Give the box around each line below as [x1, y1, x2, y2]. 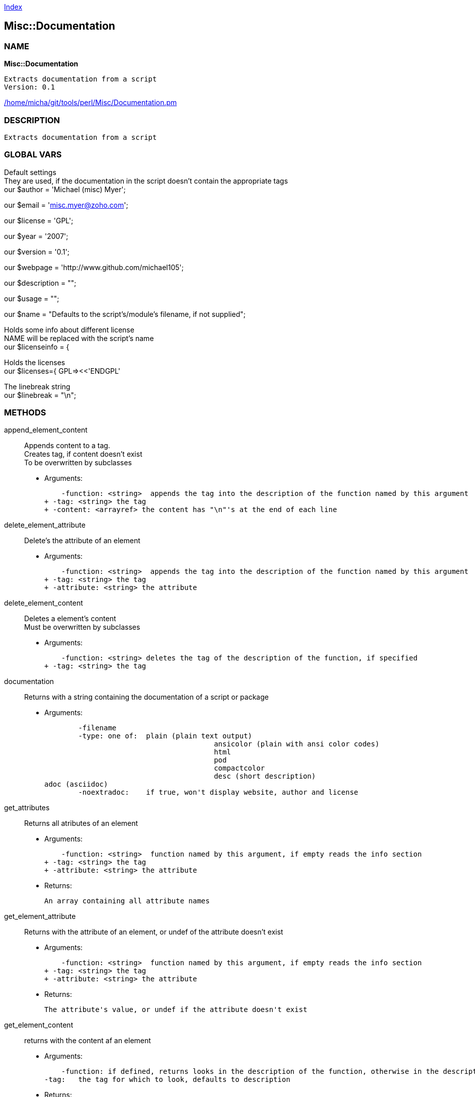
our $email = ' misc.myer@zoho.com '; [4, 200, 128, 209]
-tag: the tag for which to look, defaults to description [44, 1075, 290, 1084]
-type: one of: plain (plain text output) [78, 732, 253, 740]
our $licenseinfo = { [4, 342, 69, 351]
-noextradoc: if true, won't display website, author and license [78, 788, 358, 797]
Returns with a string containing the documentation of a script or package [24, 693, 269, 702]
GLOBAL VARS [4, 149, 62, 160]
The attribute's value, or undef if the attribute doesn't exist [44, 1005, 307, 1014]
